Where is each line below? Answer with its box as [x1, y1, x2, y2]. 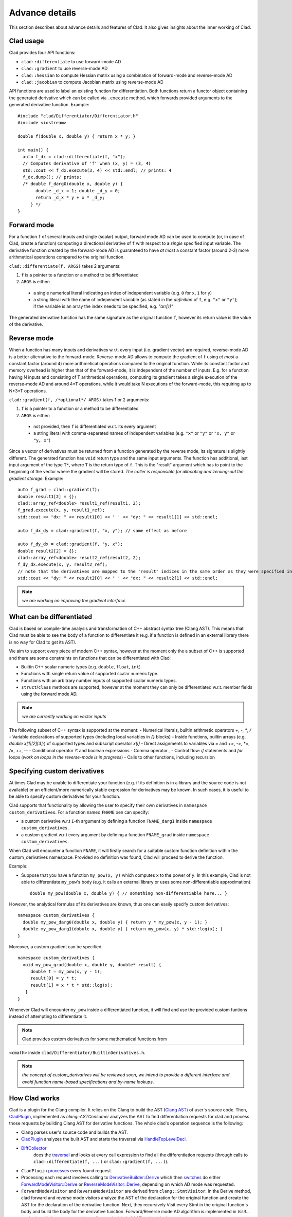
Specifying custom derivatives [9, 767, 104, 775]
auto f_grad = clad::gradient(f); [18, 487, 100, 493]
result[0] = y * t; [30, 976, 77, 981]
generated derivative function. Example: [9, 102, 90, 108]
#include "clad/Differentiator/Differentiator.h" [18, 113, 139, 119]
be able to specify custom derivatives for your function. [9, 793, 121, 799]
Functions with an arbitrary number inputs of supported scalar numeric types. [21, 677, 177, 683]
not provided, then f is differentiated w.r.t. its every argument [33, 424, 156, 429]
